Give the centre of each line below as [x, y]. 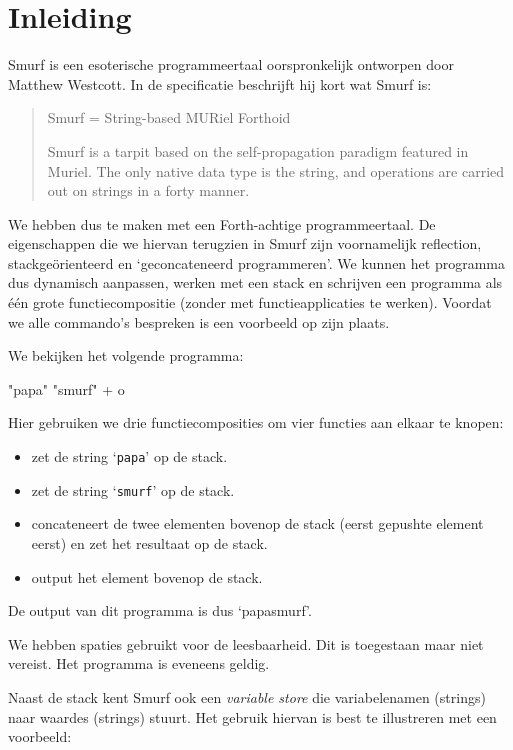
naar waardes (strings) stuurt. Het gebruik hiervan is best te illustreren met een [252, 716]
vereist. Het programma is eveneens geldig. [139, 663]
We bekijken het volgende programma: [126, 355]
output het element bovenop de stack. [147, 576]
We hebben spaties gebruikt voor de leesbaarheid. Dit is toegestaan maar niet [246, 643]
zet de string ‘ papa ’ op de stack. [129, 456]
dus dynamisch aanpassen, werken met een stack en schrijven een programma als [255, 282]
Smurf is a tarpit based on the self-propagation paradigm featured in [258, 150]
